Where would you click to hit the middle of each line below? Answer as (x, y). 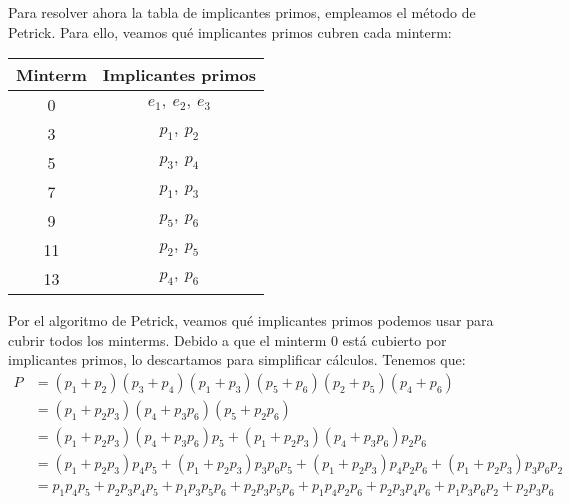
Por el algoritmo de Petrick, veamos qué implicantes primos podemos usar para (251, 320)
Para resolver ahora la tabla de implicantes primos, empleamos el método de (242, 12)
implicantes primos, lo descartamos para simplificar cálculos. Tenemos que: (237, 359)
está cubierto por (394, 339)
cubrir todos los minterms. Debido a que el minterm (167, 339)
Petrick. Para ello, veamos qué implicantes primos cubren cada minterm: (230, 31)
